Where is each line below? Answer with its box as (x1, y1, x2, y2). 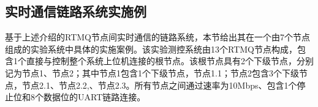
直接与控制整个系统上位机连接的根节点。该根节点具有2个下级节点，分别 (26, 54, 314, 67)
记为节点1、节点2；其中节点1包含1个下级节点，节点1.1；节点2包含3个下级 (5, 66, 299, 79)
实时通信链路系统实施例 (5, 2, 146, 21)
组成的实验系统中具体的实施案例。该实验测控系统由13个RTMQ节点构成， (5, 42, 297, 55)
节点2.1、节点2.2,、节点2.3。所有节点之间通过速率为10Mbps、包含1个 (21, 78, 297, 91)
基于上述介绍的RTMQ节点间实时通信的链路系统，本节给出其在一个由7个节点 (5, 31, 310, 43)
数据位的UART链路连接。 (43, 90, 146, 103)
